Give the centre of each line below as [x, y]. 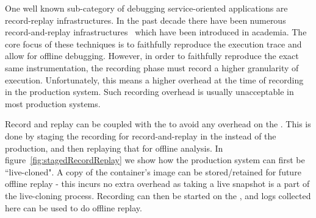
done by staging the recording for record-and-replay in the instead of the [141, 135]
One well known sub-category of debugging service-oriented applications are [146, 8]
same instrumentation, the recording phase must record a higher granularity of [152, 67]
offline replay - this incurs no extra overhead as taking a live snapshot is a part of [157, 184]
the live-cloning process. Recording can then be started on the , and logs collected [158, 195]
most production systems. [53, 103]
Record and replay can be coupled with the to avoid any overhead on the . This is [158, 124]
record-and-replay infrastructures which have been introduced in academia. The [156, 32]
